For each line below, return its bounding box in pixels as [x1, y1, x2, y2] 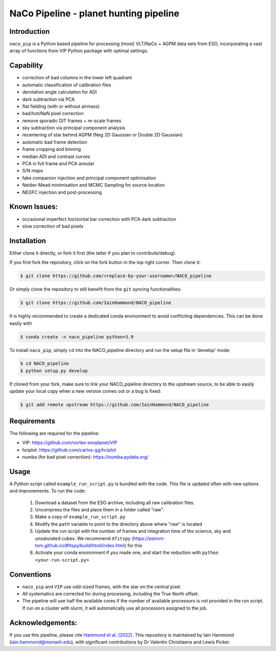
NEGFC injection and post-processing [22, 189, 102, 195]
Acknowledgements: [9, 618, 78, 627]
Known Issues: [9, 203, 58, 211]
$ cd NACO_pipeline [20, 361, 69, 367]
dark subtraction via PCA [22, 96, 75, 102]
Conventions [9, 570, 52, 579]
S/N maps [22, 168, 43, 174]
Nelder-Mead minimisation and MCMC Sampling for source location [22, 182, 165, 188]
